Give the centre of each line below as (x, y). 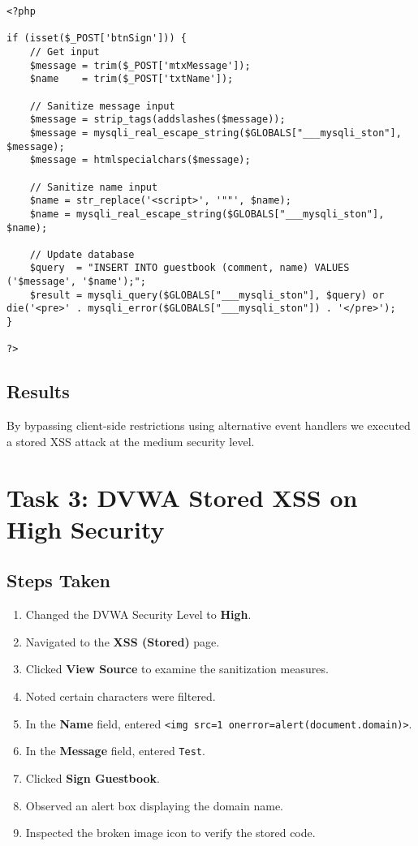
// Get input (65, 52)
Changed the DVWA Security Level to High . (138, 614)
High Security (86, 528)
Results (38, 391)
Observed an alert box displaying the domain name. (154, 805)
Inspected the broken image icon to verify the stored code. (170, 833)
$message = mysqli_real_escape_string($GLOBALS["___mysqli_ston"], (215, 133)
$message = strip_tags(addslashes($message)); (157, 120)
